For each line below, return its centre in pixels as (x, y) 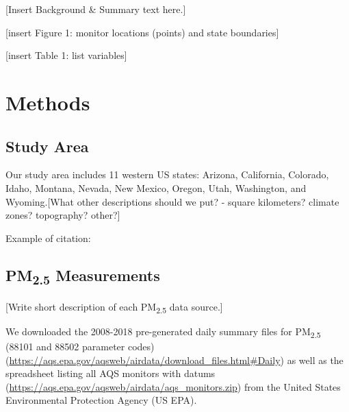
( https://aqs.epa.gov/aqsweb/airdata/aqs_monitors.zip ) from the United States (173, 386)
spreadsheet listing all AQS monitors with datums (111, 373)
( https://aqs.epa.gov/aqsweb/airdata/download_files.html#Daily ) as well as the (174, 360)
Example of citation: (48, 238)
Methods (48, 102)
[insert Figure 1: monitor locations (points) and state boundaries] (142, 32)
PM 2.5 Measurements (83, 276)
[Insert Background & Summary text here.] (96, 9)
